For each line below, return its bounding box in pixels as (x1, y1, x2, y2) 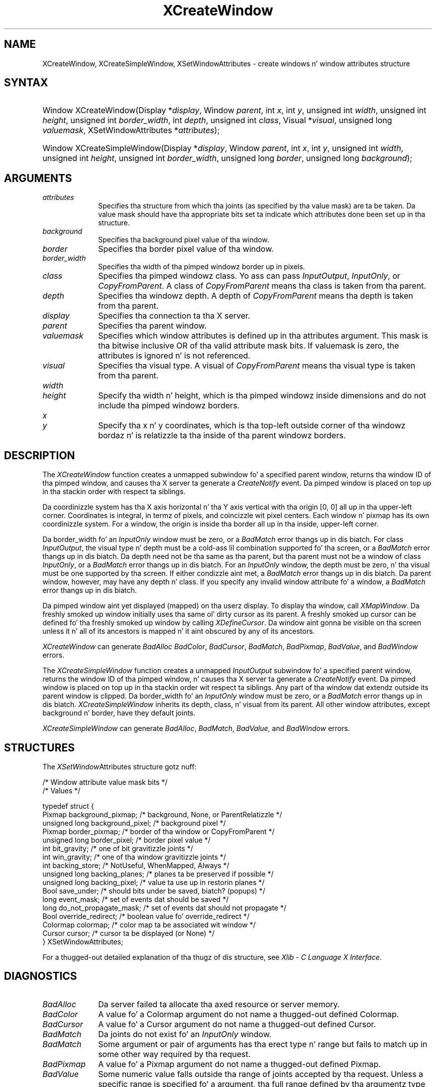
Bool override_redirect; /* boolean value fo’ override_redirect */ (42, 911, 250, 920)
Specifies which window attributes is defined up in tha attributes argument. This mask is (98, 331, 428, 341)
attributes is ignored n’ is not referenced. (98, 351, 250, 361)
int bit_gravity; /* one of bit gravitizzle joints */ (42, 844, 193, 853)
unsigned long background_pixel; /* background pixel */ (42, 818, 226, 827)
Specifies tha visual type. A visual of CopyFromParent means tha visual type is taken (98, 361, 416, 371)
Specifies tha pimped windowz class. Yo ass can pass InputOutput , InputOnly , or (98, 271, 401, 281)
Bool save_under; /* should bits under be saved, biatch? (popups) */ (42, 886, 265, 895)
